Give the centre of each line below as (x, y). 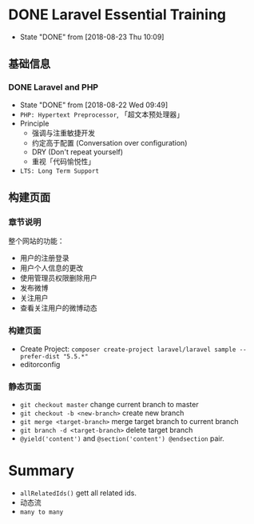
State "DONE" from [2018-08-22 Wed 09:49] (94, 105)
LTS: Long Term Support (60, 171)
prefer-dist (40, 356)
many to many (42, 512)
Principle (34, 123)
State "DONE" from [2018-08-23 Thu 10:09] (92, 37)
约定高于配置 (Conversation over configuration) (109, 142)
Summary (41, 471)
